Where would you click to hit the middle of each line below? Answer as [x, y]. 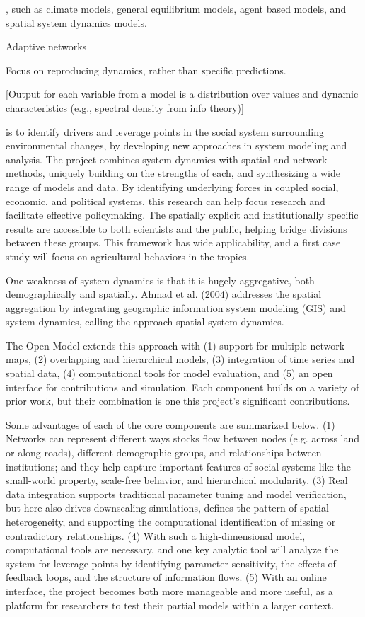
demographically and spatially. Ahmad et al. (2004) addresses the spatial [164, 294]
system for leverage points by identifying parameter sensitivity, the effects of [171, 563]
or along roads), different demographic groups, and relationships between [164, 452]
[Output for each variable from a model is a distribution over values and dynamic [182, 94]
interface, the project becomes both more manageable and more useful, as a [169, 590]
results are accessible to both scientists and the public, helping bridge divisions [176, 228]
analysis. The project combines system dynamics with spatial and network [167, 159]
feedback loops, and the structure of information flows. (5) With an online [166, 577]
